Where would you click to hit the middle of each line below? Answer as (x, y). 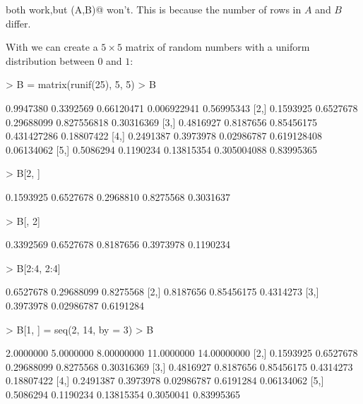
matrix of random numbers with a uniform (218, 47)
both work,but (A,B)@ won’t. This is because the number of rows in (154, 9)
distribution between (50, 60)
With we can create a (52, 47)
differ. (18, 23)
